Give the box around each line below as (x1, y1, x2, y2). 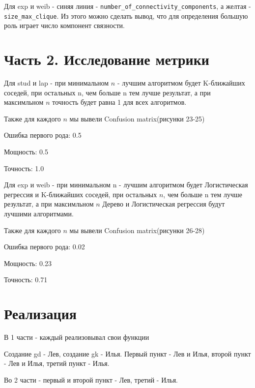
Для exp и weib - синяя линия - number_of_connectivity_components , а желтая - (4, 1, 251, 11)
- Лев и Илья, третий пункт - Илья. (4, 358, 110, 368)
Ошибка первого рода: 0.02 (4, 241, 85, 252)
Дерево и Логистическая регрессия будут (102, 199, 225, 209)
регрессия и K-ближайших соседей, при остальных (4, 189, 157, 199)
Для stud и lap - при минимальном (4, 78, 109, 88)
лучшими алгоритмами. (4, 208, 74, 218)
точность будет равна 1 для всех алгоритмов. (52, 97, 187, 107)
